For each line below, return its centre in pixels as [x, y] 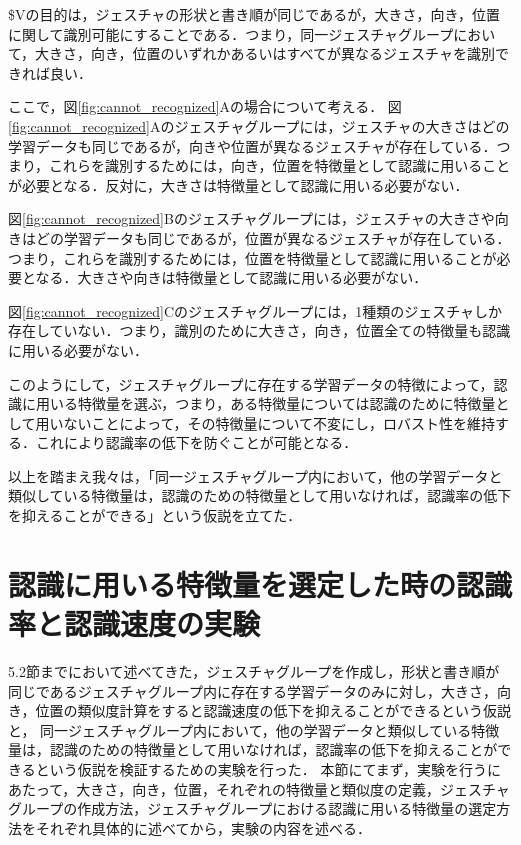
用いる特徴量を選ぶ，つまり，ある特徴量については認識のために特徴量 [265, 403]
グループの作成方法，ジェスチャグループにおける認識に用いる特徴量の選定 [252, 808]
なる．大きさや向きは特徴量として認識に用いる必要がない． [231, 277]
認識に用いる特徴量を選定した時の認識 [260, 583]
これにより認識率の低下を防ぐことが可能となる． [196, 442]
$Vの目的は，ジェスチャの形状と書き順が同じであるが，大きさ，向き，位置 [254, 14]
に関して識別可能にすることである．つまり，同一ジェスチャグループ [231, 33]
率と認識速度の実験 [134, 623]
